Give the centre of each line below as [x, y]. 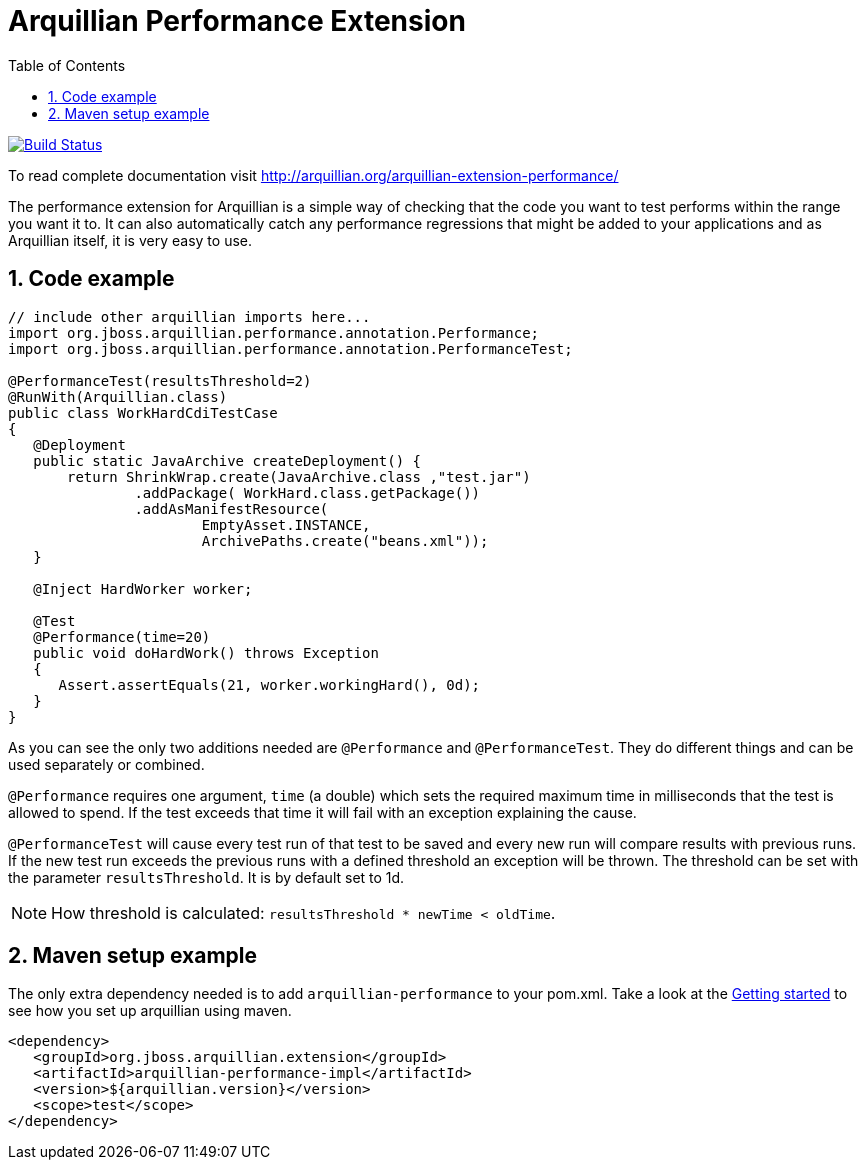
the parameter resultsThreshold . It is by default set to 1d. [206, 877]
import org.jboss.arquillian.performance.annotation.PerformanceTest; [290, 348]
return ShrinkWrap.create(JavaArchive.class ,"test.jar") [299, 476]
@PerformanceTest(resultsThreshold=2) [160, 380]
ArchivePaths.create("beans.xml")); [345, 540]
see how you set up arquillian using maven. [150, 1011]
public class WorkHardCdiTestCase [143, 412]
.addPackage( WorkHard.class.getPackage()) [307, 492]
